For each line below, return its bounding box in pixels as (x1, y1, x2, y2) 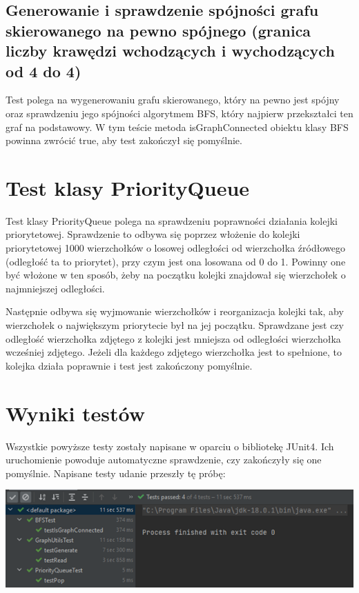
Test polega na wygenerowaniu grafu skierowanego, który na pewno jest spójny (6, 92, 340, 107)
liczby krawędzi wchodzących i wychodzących (6, 40, 335, 61)
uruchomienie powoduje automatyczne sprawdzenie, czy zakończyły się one (6, 452, 322, 467)
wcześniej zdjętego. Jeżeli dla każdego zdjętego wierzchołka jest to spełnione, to (6, 345, 342, 359)
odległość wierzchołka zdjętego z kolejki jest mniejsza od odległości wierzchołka (6, 331, 341, 345)
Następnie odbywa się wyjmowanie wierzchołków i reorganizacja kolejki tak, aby (6, 304, 344, 319)
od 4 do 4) (6, 60, 81, 81)
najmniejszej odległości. (6, 281, 105, 295)
